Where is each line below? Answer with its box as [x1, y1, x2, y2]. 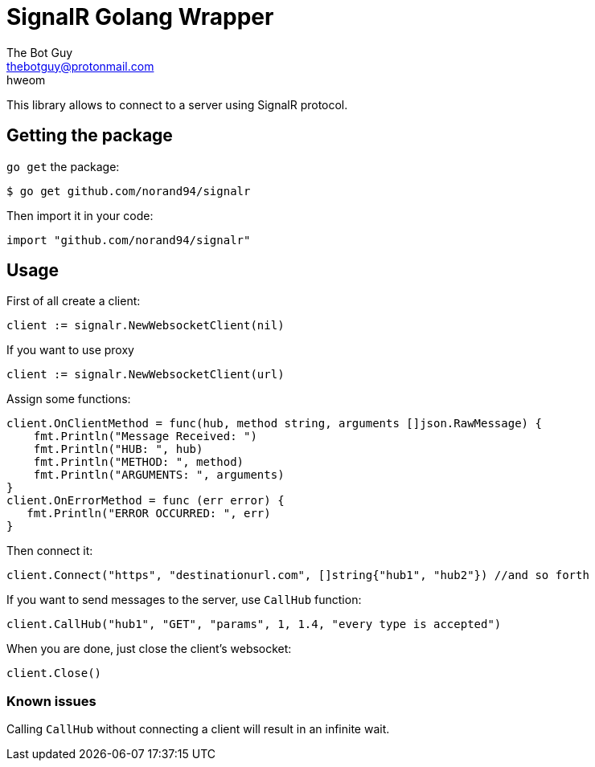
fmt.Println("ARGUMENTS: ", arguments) [33, 468, 285, 482]
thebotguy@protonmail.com [6, 59, 154, 73]
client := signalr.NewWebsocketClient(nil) [6, 319, 285, 333]
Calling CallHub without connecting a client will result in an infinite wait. [6, 722, 390, 736]
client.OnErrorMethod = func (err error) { [6, 494, 285, 508]
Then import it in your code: [6, 208, 154, 222]
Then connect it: [6, 544, 93, 558]
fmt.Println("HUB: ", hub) [33, 443, 203, 456]
